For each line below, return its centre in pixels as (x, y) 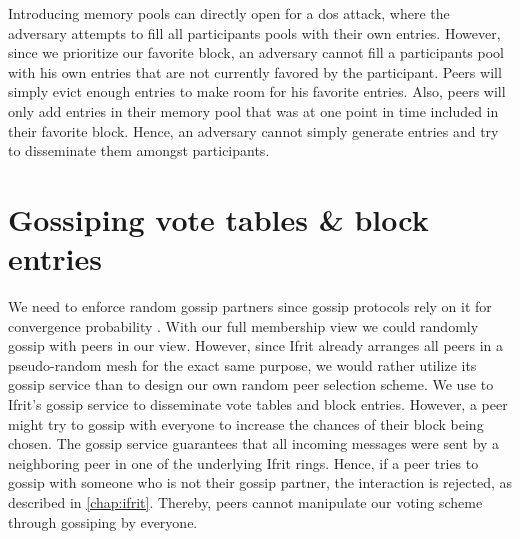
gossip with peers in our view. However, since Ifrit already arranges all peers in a (256, 345)
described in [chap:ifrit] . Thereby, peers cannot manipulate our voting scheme (245, 502)
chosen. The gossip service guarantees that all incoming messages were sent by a (254, 443)
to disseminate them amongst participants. (139, 150)
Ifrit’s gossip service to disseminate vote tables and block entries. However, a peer (258, 404)
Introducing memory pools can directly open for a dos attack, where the (229, 13)
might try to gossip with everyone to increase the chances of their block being (246, 423)
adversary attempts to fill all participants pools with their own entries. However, (254, 32)
